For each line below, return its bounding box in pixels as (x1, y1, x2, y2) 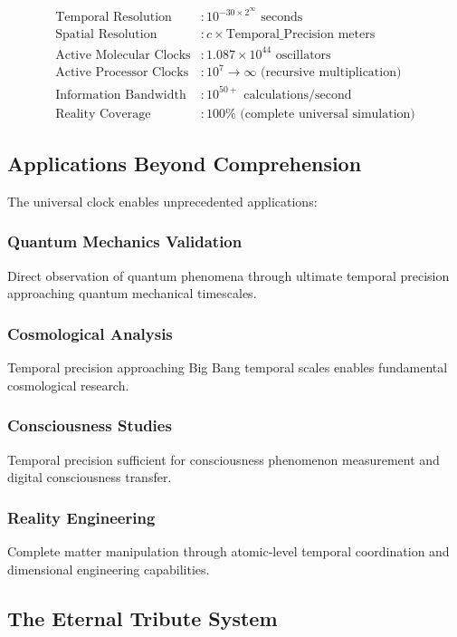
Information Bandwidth (55, 88, 186, 101)
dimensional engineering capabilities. (7, 559, 210, 578)
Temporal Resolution (55, 11, 172, 24)
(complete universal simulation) (240, 107, 415, 121)
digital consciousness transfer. (7, 468, 172, 487)
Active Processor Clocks (55, 66, 189, 80)
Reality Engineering (7, 506, 156, 528)
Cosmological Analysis (7, 322, 173, 344)
